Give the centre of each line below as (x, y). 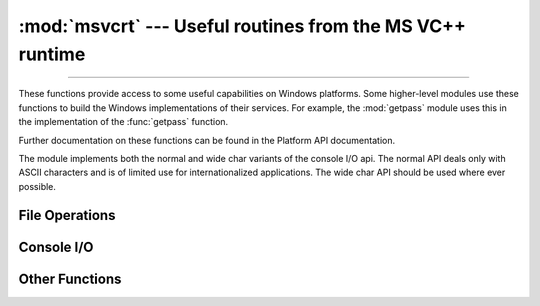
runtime (52, 54)
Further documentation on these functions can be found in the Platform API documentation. (206, 140)
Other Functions (70, 278)
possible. (37, 186)
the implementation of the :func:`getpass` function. (123, 122)
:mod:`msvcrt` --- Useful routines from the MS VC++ (242, 26)
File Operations (67, 215)
